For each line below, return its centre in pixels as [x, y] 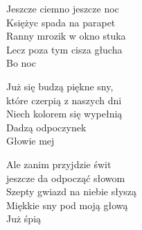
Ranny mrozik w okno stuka [66, 36]
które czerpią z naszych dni [64, 100]
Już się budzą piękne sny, [60, 86]
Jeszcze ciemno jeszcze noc [63, 8]
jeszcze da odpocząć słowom [66, 178]
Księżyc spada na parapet [61, 22]
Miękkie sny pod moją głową [67, 205]
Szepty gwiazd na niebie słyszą [72, 191]
